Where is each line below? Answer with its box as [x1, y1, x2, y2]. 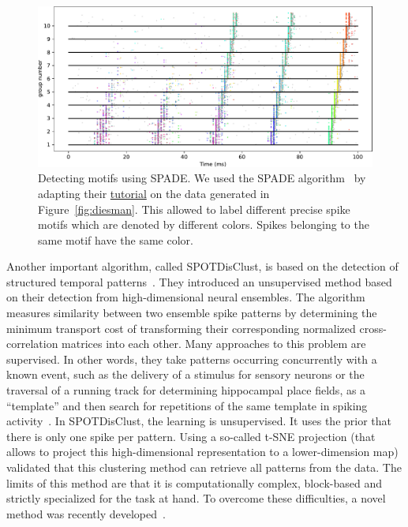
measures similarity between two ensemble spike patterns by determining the [6, 305, 377, 321]
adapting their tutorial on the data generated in [38, 185, 270, 201]
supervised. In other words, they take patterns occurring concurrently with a [6, 350, 377, 367]
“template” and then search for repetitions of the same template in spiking [6, 397, 368, 413]
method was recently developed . [6, 505, 166, 521]
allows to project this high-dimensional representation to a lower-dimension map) [6, 443, 399, 460]
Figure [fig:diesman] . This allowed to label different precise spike [38, 200, 350, 217]
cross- [359, 320, 387, 336]
